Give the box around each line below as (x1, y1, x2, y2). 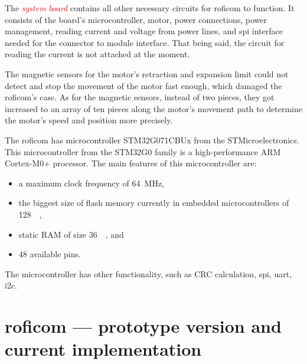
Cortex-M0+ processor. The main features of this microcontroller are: (5, 157, 257, 169)
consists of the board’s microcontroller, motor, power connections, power (5, 13, 267, 25)
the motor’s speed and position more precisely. (5, 114, 173, 126)
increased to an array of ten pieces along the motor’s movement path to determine (5, 102, 302, 114)
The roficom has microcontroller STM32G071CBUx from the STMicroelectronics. (5, 133, 299, 146)
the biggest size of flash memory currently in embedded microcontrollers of (18, 196, 289, 209)
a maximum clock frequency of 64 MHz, (18, 176, 164, 189)
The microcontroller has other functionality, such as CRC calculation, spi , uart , (5, 267, 292, 280)
